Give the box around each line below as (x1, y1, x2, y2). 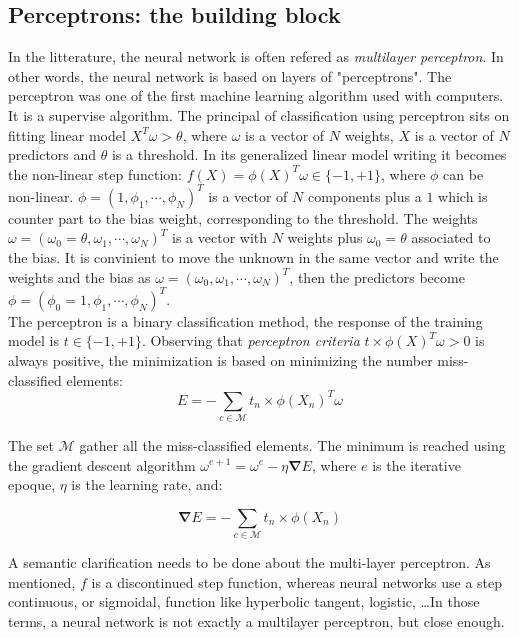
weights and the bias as (8, 266, 151, 287)
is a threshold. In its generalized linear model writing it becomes (111, 144, 507, 165)
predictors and (8, 144, 97, 165)
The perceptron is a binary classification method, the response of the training (8, 310, 483, 331)
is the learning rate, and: (71, 474, 223, 495)
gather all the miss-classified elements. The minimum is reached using (79, 434, 506, 455)
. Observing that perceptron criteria (141, 330, 360, 351)
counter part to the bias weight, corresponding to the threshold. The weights (8, 207, 478, 228)
